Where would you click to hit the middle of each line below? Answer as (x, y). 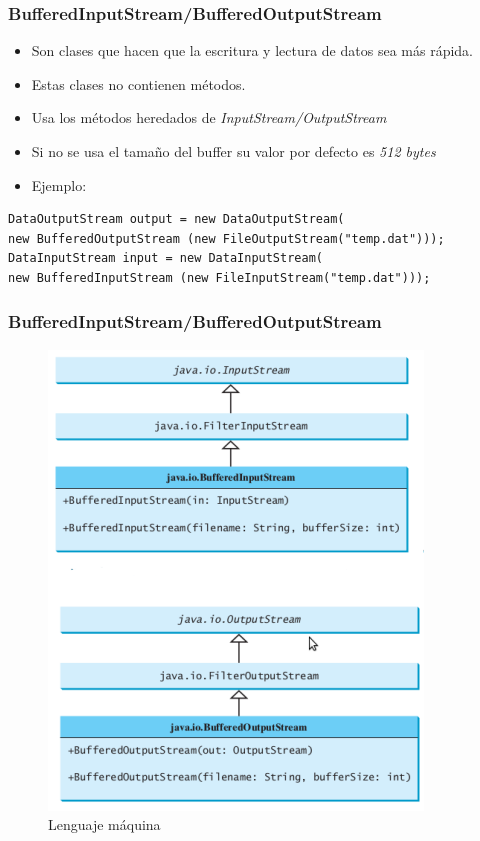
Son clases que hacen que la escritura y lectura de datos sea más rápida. (252, 50)
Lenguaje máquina (104, 824)
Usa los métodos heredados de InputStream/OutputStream (209, 117)
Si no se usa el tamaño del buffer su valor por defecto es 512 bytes (233, 151)
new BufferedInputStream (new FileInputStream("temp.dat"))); (219, 277)
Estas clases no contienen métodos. (138, 83)
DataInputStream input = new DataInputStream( (165, 258)
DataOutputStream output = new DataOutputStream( (176, 219)
